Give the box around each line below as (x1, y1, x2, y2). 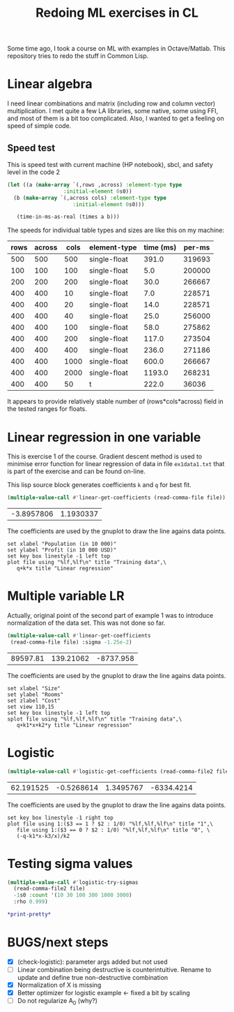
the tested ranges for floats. (7, 405, 87, 413)
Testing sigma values (7, 855, 134, 872)
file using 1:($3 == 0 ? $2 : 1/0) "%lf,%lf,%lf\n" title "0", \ (16, 826, 210, 833)
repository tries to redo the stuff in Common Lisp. (7, 52, 149, 60)
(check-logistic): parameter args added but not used (17, 957, 169, 966)
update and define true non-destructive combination (17, 974, 169, 981)
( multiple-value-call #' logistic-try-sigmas (7, 879, 139, 886)
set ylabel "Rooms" (7, 691, 64, 698)
